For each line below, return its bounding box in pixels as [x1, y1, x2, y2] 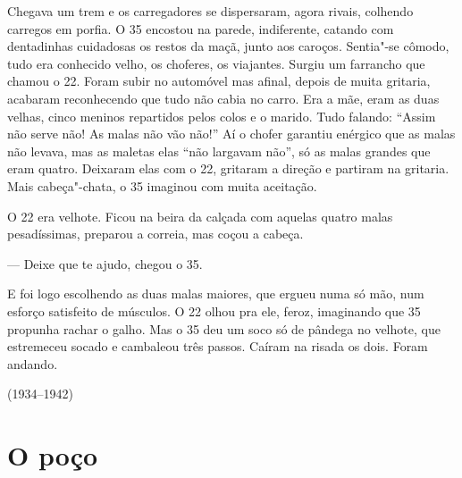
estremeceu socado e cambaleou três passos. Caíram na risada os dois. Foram [7, 337, 428, 356]
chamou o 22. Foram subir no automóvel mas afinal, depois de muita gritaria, [7, 71, 431, 90]
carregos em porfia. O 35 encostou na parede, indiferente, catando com [7, 19, 394, 38]
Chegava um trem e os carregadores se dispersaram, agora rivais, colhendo [7, 2, 414, 20]
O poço [7, 437, 98, 474]
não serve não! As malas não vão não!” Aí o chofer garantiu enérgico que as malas [7, 124, 456, 143]
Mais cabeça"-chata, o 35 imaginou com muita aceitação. [7, 176, 317, 195]
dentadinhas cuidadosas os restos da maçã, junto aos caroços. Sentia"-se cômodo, [7, 37, 449, 55]
